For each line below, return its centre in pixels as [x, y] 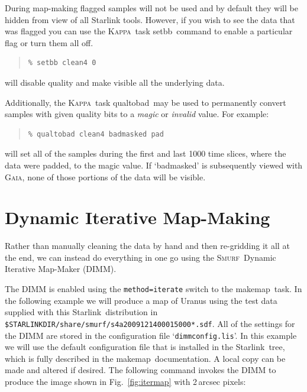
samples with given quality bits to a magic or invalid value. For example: [137, 114]
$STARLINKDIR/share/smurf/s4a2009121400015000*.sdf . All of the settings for [150, 323]
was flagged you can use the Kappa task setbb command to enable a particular [149, 31]
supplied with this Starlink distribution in [81, 312]
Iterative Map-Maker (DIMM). [61, 269]
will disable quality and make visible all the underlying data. [115, 82]
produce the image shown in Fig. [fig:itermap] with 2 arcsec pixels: [125, 382]
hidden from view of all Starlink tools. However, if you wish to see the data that [150, 19]
